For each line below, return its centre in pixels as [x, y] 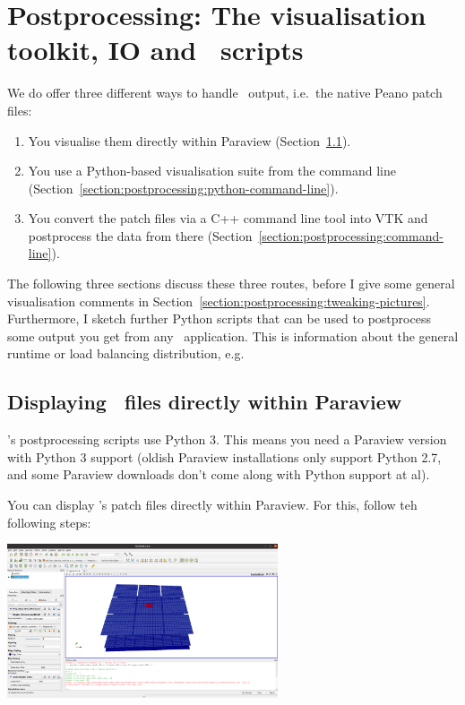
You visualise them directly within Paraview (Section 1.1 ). [189, 140]
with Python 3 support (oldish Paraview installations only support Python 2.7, [224, 456]
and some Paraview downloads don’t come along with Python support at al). [219, 474]
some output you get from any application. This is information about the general [233, 335]
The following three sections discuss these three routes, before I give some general [231, 284]
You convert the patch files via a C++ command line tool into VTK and [228, 218]
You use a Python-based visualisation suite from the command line [212, 171]
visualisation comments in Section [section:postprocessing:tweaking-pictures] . [219, 301]
